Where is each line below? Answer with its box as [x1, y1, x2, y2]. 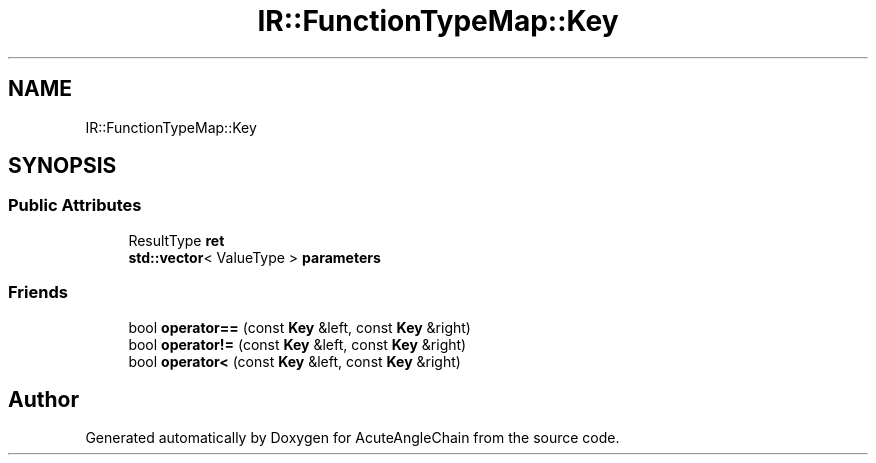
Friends [8, 282, 68, 303]
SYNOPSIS [8, 153, 117, 179]
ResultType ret [128, 231, 225, 249]
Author [8, 386, 79, 412]
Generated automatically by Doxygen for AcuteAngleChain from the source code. [85, 429, 620, 447]
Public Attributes [8, 195, 142, 216]
